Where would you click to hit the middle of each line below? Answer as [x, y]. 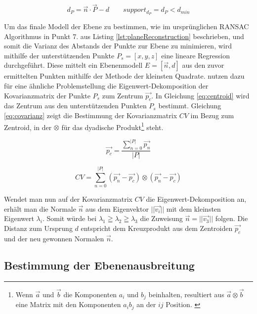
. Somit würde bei [69, 218]
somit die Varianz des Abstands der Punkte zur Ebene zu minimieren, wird [118, 46]
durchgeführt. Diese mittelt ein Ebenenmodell [73, 65]
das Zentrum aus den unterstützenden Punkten [75, 106]
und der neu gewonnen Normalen [54, 238]
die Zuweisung [161, 218]
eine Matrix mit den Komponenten [68, 304]
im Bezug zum [212, 115]
